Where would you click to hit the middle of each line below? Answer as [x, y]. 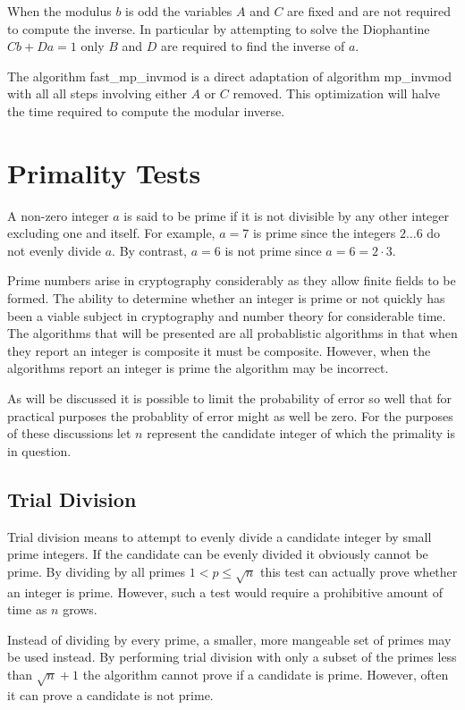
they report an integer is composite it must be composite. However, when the [219, 350]
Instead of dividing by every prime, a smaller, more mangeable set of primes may [229, 639]
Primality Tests [104, 172]
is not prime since [273, 250]
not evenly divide [55, 250]
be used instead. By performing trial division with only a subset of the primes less [232, 657]
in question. [39, 450]
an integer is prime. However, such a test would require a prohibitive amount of [225, 592]
